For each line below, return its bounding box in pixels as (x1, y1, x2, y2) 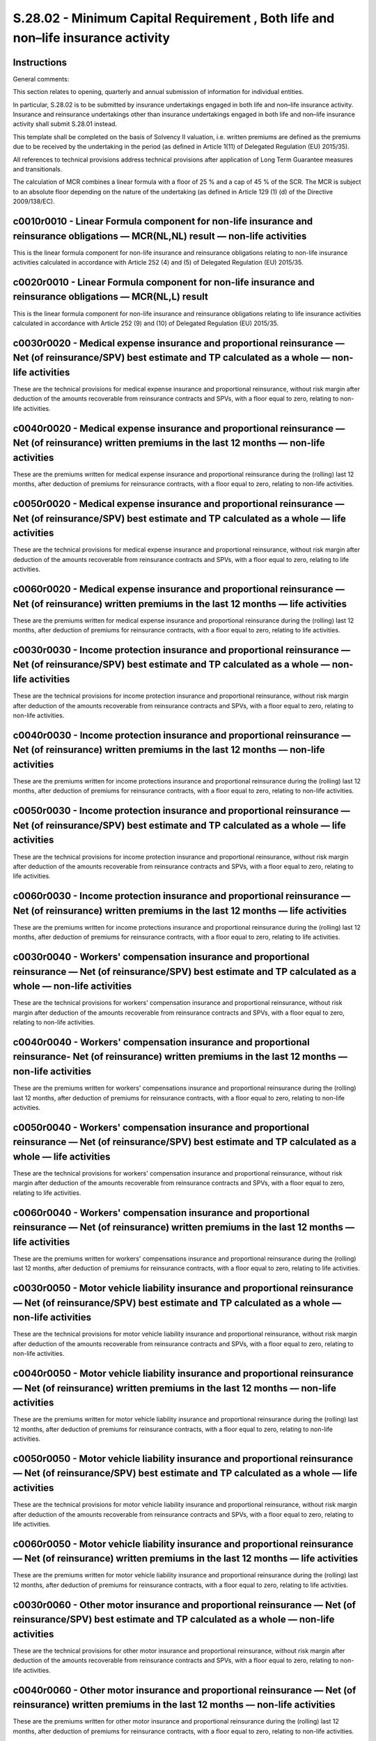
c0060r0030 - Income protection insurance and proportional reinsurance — (13, 890, 351, 902)
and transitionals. (13, 164, 63, 173)
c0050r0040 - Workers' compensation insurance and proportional (13, 1121, 310, 1133)
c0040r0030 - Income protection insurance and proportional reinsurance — (13, 729, 351, 741)
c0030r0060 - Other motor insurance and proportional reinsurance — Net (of (13, 1599, 357, 1611)
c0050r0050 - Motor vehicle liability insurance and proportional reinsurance (13, 1453, 354, 1465)
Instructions (13, 56, 68, 68)
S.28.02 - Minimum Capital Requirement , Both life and (13, 10, 335, 26)
